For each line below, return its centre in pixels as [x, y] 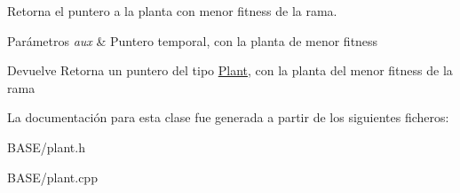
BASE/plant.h [46, 147]
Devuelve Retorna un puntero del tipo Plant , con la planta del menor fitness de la [230, 70]
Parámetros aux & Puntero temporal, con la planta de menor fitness [193, 40]
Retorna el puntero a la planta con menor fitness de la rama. [172, 11]
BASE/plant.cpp [52, 177]
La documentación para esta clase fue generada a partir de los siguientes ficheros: [228, 117]
